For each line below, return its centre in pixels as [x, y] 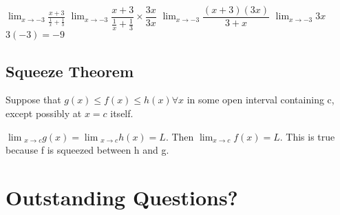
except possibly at [44, 113]
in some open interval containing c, [261, 100]
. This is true [307, 136]
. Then [180, 136]
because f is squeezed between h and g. [87, 150]
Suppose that [33, 100]
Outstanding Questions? [122, 197]
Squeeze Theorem [70, 71]
